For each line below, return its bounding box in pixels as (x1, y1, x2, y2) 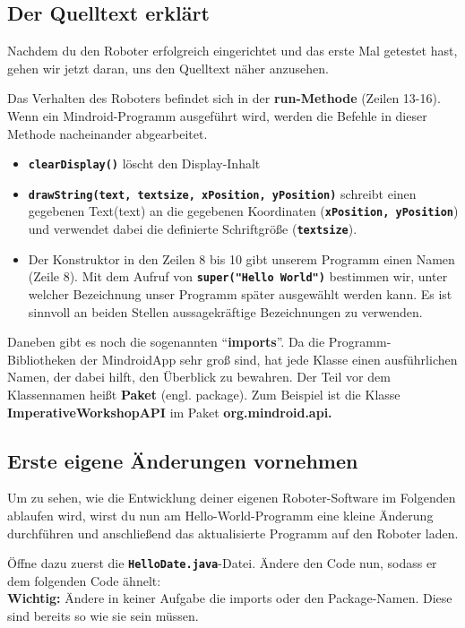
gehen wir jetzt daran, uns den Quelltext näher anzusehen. (7, 58, 329, 77)
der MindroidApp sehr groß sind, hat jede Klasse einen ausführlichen (80, 349, 458, 368)
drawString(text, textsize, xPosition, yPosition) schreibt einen (28, 184, 417, 202)
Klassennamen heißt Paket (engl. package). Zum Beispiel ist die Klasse (7, 385, 400, 404)
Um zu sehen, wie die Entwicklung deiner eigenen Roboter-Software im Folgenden (7, 488, 456, 507)
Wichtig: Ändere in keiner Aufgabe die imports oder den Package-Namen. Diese (7, 589, 452, 607)
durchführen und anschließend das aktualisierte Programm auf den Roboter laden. (7, 523, 459, 542)
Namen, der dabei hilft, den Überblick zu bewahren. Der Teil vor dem (7, 367, 391, 386)
